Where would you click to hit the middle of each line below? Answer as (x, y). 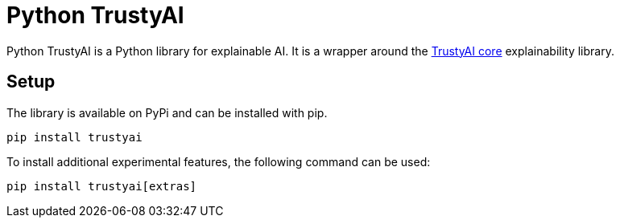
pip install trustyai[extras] (102, 186)
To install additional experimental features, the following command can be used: (219, 161)
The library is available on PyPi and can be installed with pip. (167, 112)
